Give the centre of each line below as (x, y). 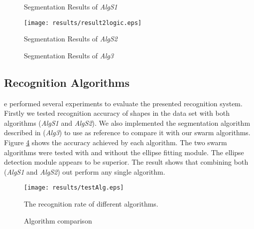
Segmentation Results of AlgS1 (71, 6)
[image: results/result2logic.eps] (83, 23)
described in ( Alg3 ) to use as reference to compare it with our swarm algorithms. (127, 132)
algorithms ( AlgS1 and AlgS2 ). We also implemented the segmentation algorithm (127, 122)
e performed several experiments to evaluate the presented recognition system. (123, 103)
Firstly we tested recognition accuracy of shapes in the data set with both (117, 113)
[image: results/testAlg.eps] (74, 188)
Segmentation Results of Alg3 (69, 55)
